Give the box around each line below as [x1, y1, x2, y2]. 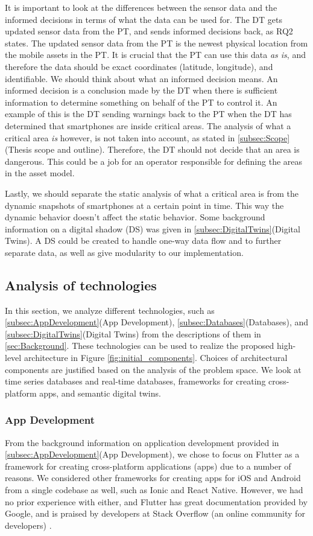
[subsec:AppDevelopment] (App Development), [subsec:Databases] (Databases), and [5, 316, 309, 328]
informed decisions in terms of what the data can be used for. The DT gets [5, 13, 282, 25]
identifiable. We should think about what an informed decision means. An [5, 72, 278, 85]
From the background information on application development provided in [5, 436, 279, 448]
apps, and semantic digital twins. [39, 386, 161, 399]
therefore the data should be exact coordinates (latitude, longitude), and [5, 60, 273, 72]
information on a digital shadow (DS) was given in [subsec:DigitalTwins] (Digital [5, 222, 300, 235]
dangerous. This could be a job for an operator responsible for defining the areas [5, 155, 303, 167]
